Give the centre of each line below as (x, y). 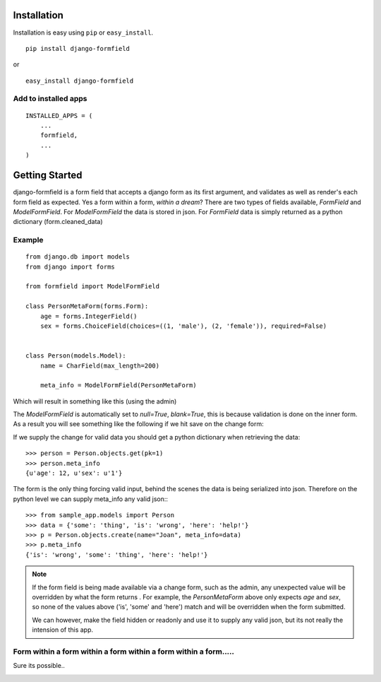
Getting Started (48, 176)
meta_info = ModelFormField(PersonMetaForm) (118, 386)
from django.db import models (78, 257)
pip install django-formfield (78, 48)
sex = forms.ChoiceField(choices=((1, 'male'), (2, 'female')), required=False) (183, 326)
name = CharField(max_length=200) (100, 365)
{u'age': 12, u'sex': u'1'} (74, 473)
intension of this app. (63, 630)
